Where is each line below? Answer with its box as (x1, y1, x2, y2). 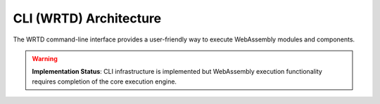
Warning (32, 54, 58, 63)
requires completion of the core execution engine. (32, 77, 177, 86)
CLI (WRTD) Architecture (13, 11, 162, 26)
